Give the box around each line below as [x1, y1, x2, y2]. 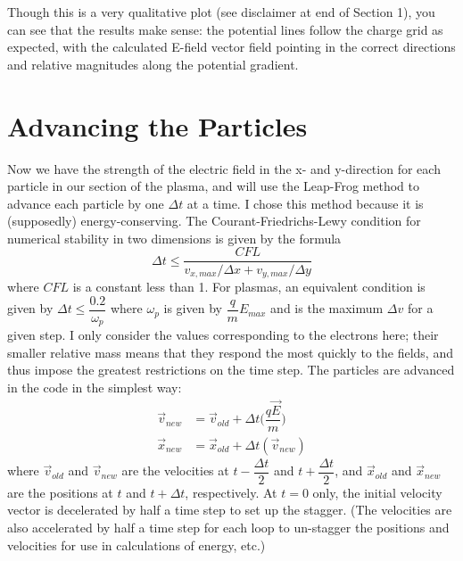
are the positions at [7, 483, 113, 501]
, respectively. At [185, 483, 277, 501]
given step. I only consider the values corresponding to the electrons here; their [7, 326, 439, 344]
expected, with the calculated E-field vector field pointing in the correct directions [7, 37, 456, 56]
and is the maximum [270, 299, 384, 318]
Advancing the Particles [7, 107, 308, 144]
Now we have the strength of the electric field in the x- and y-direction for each [7, 159, 441, 177]
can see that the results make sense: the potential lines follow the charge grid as [7, 20, 443, 38]
